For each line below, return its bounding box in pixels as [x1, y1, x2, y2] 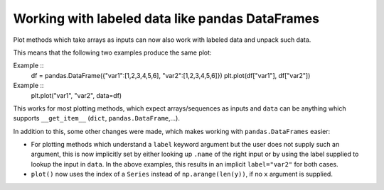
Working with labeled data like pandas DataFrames [13, 11, 320, 26]
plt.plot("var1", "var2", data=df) [31, 91, 122, 99]
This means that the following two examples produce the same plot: [13, 48, 212, 57]
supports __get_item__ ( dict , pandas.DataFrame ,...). [13, 114, 181, 123]
